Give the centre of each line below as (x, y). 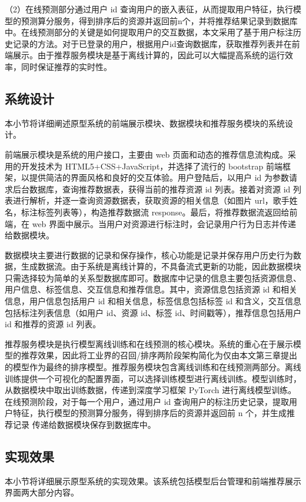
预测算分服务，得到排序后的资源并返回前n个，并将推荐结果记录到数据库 (159, 20)
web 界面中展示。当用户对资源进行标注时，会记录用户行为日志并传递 (164, 223)
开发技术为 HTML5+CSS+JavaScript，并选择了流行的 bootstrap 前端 (152, 166)
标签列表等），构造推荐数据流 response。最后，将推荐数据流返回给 (163, 212)
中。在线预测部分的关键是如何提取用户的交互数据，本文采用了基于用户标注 (149, 32)
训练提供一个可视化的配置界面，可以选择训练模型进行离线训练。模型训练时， (153, 378)
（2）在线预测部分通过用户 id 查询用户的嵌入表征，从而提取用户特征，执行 (149, 9)
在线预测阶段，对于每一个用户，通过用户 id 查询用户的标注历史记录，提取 (147, 401)
